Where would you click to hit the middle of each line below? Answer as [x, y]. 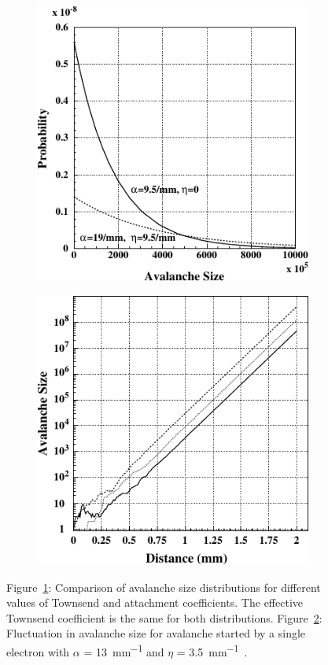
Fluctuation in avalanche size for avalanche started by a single [156, 633]
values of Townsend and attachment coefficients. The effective [155, 602]
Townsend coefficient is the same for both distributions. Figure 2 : [164, 617]
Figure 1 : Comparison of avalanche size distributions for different [164, 587]
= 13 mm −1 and [124, 650]
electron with [38, 651]
